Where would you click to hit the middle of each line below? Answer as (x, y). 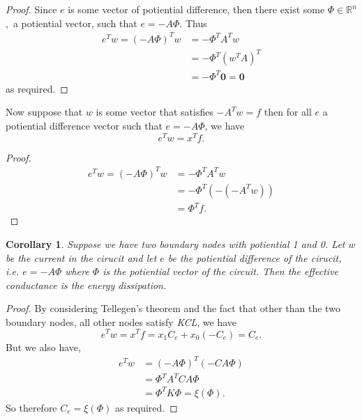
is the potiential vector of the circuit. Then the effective (221, 271)
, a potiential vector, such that (71, 23)
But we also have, (43, 347)
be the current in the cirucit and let (81, 257)
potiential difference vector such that (84, 125)
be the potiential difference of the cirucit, (255, 257)
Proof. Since (31, 9)
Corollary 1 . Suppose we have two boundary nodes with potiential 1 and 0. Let (175, 243)
